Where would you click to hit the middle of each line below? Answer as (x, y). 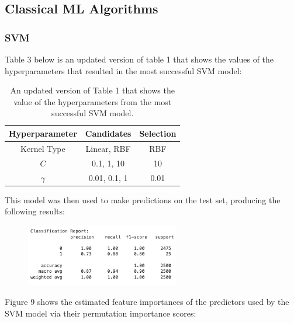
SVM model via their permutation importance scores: (101, 313)
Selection (158, 133)
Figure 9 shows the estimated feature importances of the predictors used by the (147, 302)
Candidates (108, 133)
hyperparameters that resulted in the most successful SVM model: (123, 70)
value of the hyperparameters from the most (93, 101)
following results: (35, 211)
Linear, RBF (108, 148)
